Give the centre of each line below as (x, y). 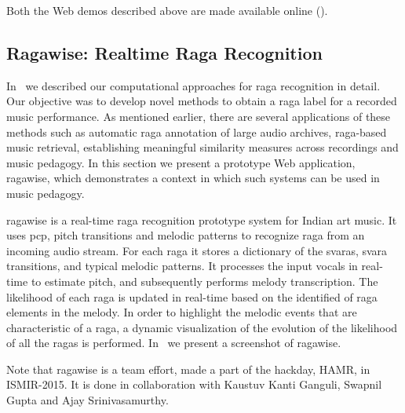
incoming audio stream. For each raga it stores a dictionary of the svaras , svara (197, 250)
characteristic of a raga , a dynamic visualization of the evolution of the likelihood (202, 327)
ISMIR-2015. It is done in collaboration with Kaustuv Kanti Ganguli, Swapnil (194, 384)
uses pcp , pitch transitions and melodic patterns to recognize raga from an (186, 235)
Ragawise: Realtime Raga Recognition (164, 52)
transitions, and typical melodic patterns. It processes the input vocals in (182, 266)
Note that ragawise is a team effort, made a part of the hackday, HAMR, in (188, 369)
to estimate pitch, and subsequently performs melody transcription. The (204, 281)
